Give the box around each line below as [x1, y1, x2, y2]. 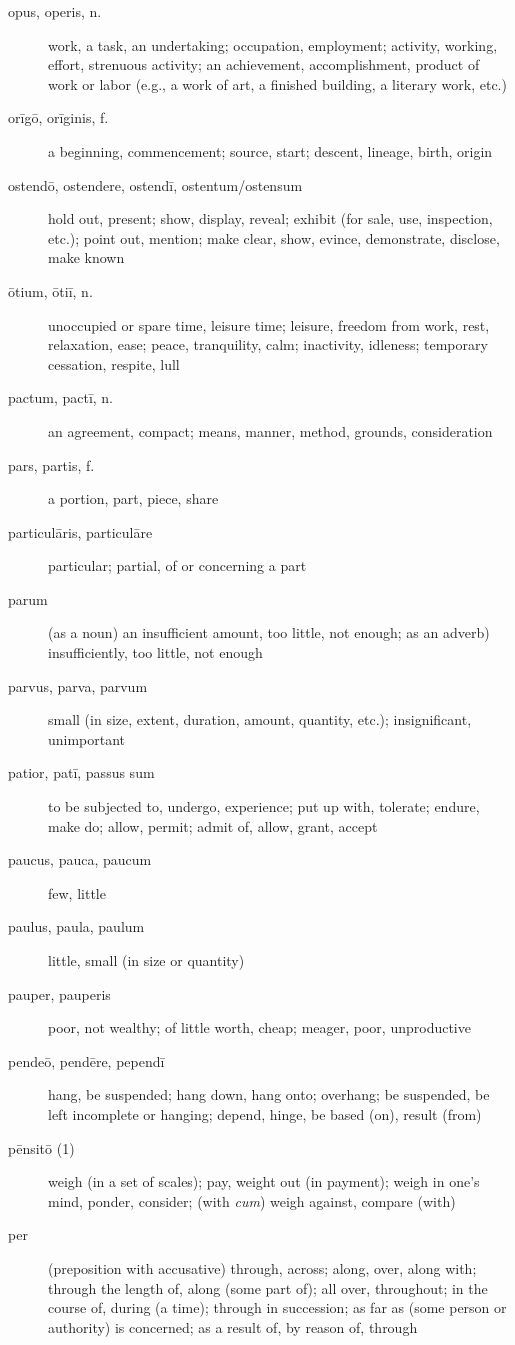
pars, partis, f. [8, 454, 95, 475]
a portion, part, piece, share [48, 488, 219, 509]
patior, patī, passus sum [8, 762, 155, 783]
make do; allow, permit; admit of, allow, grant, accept [48, 815, 378, 836]
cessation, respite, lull [48, 353, 180, 374]
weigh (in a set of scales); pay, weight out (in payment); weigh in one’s [48, 1171, 480, 1192]
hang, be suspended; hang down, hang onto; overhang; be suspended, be [48, 1084, 490, 1105]
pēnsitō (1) [8, 1137, 75, 1158]
